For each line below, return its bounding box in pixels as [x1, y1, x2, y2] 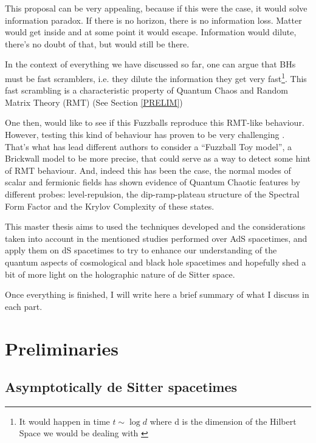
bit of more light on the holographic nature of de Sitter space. [5, 267, 235, 280]
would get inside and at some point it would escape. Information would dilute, [5, 26, 297, 38]
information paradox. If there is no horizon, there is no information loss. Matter [5, 13, 302, 26]
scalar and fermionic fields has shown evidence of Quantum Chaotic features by [5, 176, 300, 188]
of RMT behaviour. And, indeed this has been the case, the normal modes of [5, 163, 291, 176]
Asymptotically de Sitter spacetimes [5, 377, 238, 396]
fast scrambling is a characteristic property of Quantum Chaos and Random [5, 84, 288, 97]
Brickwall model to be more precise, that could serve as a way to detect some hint [5, 152, 311, 165]
